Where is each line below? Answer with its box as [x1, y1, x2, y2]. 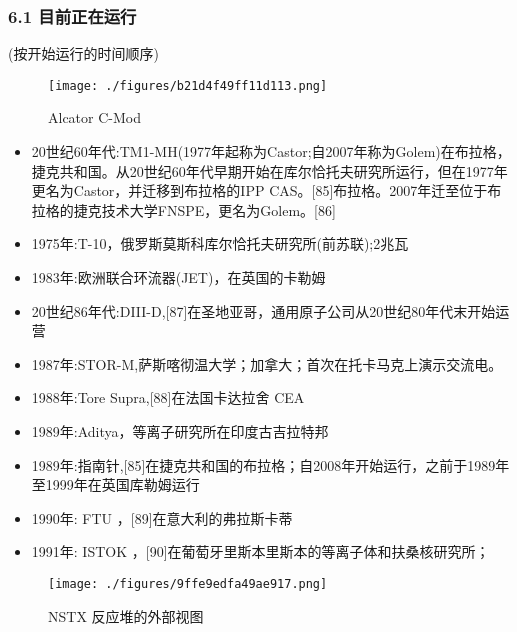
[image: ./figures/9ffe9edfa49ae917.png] [48, 576, 328, 591]
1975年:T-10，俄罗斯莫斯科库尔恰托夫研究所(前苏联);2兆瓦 [31, 233, 409, 254]
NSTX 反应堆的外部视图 [48, 605, 204, 626]
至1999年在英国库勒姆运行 [31, 474, 200, 495]
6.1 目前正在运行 [8, 3, 137, 28]
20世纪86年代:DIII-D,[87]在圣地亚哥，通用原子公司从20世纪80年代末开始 [31, 300, 496, 321]
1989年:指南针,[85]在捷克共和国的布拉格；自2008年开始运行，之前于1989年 [31, 454, 510, 475]
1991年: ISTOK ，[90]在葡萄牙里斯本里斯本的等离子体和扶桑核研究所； [31, 541, 490, 562]
